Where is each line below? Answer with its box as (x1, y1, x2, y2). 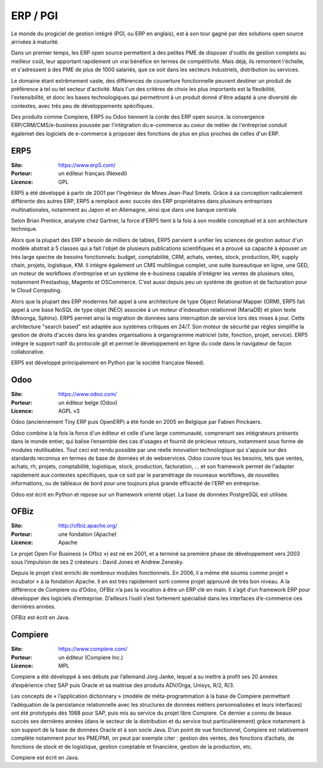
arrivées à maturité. (11, 38, 59, 45)
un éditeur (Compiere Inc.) (58, 653, 124, 661)
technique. (11, 225, 38, 233)
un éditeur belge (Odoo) (58, 399, 118, 406)
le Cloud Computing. (11, 287, 62, 294)
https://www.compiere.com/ (58, 645, 128, 653)
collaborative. (11, 348, 45, 355)
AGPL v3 (58, 408, 80, 415)
